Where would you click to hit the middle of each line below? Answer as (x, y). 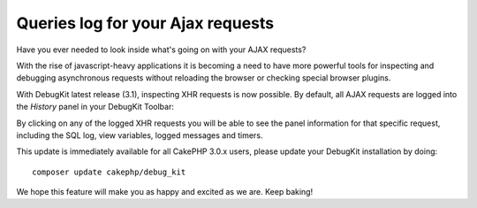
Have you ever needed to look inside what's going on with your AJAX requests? (161, 50)
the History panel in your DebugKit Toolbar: (95, 107)
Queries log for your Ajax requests (145, 23)
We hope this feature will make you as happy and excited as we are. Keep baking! (165, 192)
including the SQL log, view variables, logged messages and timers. (140, 135)
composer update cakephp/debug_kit (109, 172)
